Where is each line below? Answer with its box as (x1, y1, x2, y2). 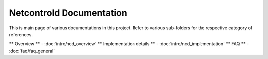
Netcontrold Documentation (9, 7, 128, 18)
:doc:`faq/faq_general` (9, 48, 55, 54)
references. (9, 31, 33, 37)
